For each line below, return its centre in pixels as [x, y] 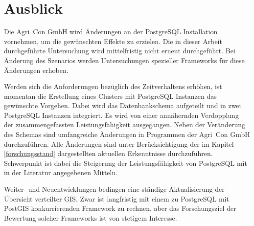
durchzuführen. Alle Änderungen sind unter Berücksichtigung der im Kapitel [119, 144]
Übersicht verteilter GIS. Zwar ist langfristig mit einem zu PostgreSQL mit [116, 198]
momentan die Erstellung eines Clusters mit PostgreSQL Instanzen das [110, 96]
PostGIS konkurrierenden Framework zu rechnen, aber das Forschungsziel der [120, 208]
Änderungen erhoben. [36, 70]
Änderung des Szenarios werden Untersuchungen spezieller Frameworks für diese [124, 60]
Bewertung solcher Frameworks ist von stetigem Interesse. [91, 217]
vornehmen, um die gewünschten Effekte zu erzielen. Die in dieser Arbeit [113, 41]
